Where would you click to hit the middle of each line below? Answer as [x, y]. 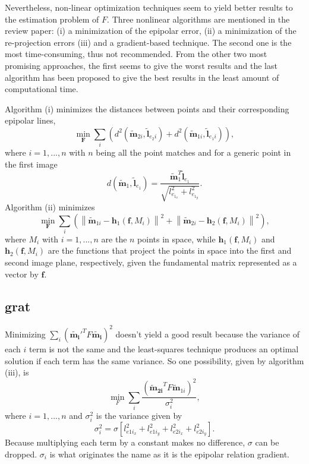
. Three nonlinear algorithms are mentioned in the [198, 19]
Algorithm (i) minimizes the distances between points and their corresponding [147, 108]
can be [267, 442]
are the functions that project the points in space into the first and [170, 250]
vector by [22, 274]
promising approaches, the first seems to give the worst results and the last [141, 65]
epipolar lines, [30, 120]
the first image [31, 164]
